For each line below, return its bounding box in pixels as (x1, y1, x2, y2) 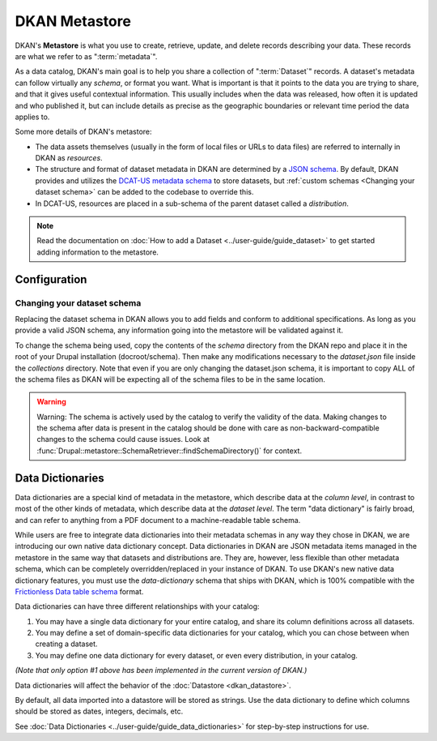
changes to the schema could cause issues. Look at (36, 435, 210, 444)
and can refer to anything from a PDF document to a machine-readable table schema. (15, 515, 301, 525)
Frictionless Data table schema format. (15, 586, 144, 596)
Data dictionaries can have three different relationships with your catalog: (15, 602, 260, 611)
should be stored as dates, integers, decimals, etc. (15, 706, 184, 717)
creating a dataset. (35, 639, 98, 649)
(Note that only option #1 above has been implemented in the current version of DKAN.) (15, 666, 308, 675)
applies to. (15, 112, 50, 122)
